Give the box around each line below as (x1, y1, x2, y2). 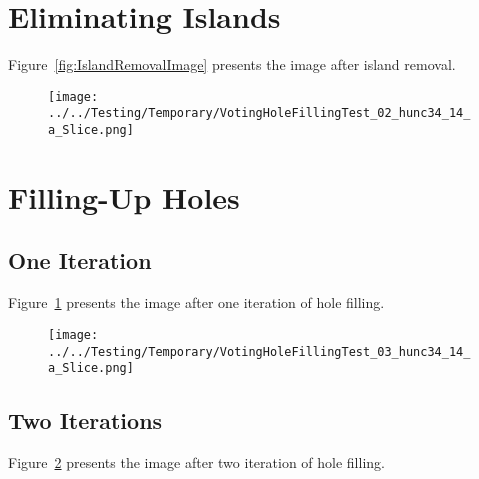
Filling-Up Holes (8, 176, 240, 217)
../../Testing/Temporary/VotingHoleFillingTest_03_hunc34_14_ (48, 344, 471, 359)
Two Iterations (8, 405, 163, 436)
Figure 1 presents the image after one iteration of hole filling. (8, 292, 385, 313)
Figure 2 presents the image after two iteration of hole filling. (8, 452, 385, 473)
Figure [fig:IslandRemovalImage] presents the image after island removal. (8, 54, 456, 75)
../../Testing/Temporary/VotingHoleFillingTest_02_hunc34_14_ (48, 106, 471, 121)
